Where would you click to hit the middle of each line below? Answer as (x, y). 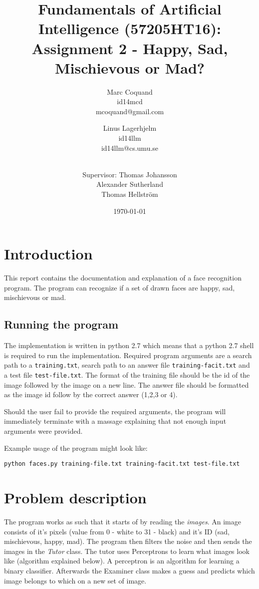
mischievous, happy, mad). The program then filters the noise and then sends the (128, 541)
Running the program (61, 324)
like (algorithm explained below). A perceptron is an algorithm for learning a (122, 561)
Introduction (48, 254)
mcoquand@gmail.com (130, 111)
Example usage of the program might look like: (76, 448)
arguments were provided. (43, 431)
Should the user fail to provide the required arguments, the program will (115, 411)
